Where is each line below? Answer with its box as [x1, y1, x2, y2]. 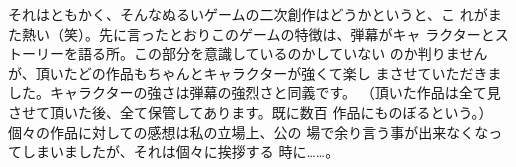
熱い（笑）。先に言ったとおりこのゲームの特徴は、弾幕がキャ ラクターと [21, 23, 495, 44]
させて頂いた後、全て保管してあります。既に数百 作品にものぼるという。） [8, 101, 493, 122]
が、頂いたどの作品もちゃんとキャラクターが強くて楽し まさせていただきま [8, 62, 502, 83]
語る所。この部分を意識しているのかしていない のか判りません [77, 43, 488, 64]
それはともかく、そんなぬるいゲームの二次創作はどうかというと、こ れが [8, 4, 488, 24]
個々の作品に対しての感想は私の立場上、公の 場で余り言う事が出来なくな [8, 121, 489, 142]
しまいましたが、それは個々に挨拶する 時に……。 [21, 141, 340, 162]
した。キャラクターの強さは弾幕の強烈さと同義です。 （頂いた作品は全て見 [8, 82, 501, 103]
